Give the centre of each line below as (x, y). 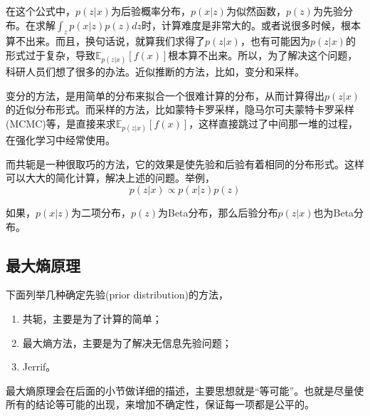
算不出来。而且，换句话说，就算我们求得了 (105, 41)
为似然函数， (256, 11)
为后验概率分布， (150, 11)
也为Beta (334, 212)
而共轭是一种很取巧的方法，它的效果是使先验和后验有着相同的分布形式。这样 (185, 163)
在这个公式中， (41, 11)
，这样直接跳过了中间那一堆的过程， (274, 123)
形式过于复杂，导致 (51, 54)
